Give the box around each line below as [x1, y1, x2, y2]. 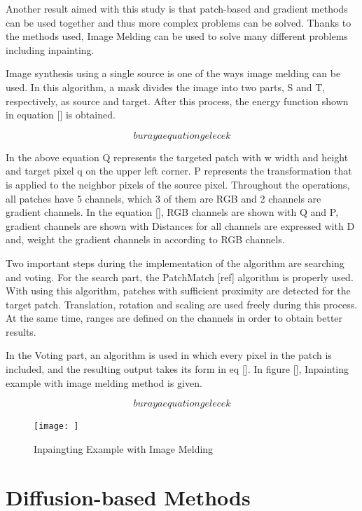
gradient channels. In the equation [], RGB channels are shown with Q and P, [6, 205, 339, 219]
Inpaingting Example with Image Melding [34, 441, 214, 456]
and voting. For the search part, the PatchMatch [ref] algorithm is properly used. [6, 269, 354, 284]
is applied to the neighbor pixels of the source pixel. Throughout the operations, [6, 177, 350, 191]
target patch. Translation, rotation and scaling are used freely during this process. [6, 297, 358, 311]
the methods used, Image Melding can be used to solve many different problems [6, 29, 348, 43]
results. [6, 324, 36, 339]
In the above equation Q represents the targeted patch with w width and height [6, 149, 349, 164]
